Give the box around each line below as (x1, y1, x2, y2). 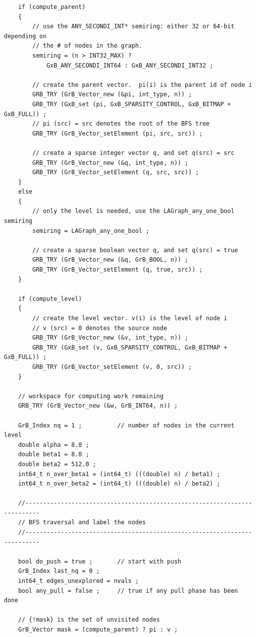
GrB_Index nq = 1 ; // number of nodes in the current (18, 422, 235, 429)
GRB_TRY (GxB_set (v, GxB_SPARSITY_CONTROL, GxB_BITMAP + (32, 344, 228, 351)
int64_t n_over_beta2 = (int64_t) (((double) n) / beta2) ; (18, 480, 220, 488)
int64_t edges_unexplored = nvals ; (18, 577, 139, 585)
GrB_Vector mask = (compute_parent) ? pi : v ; (18, 626, 178, 633)
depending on (4, 32, 47, 40)
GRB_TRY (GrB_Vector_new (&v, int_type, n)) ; (32, 334, 189, 342)
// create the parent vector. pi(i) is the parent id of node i (32, 81, 253, 88)
